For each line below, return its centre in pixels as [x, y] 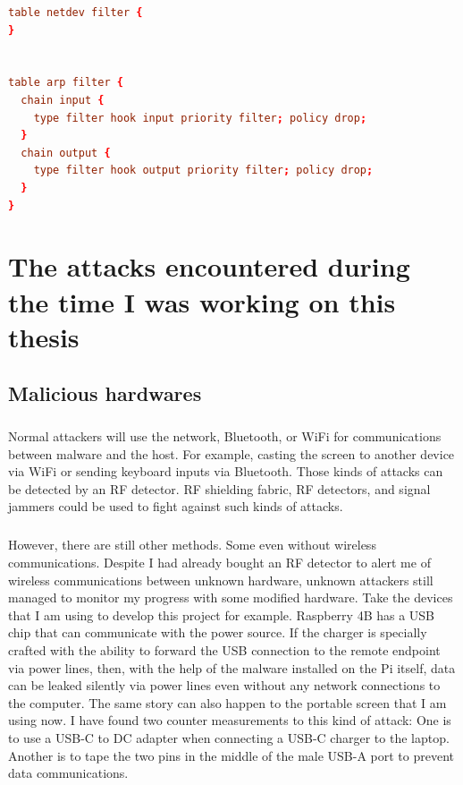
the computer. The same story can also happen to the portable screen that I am [227, 702]
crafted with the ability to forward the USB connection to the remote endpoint [224, 649]
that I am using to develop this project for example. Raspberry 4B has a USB [222, 614]
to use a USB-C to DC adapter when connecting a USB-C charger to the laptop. [229, 737]
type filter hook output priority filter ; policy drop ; [203, 171]
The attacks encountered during [209, 266]
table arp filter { [66, 83]
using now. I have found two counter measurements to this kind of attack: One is [230, 720]
